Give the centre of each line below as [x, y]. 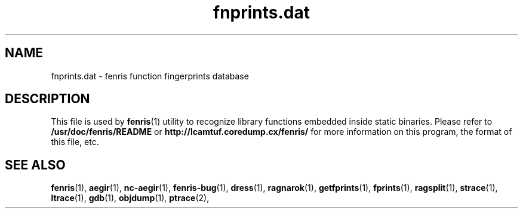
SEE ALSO [35, 165]
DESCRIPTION [47, 99]
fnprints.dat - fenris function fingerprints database [150, 76]
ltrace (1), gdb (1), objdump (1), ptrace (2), [130, 198]
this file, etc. [75, 142]
